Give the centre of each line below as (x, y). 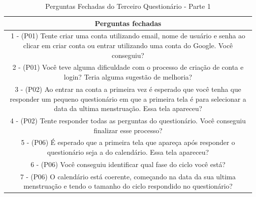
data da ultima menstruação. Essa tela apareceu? (128, 108)
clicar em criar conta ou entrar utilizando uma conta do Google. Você (128, 45)
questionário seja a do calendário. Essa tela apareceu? (128, 152)
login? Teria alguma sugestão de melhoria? (128, 77)
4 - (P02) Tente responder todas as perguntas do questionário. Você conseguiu (128, 120)
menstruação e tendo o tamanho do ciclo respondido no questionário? (128, 186)
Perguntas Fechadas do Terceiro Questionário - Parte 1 (128, 6)
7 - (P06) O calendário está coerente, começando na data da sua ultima (128, 176)
